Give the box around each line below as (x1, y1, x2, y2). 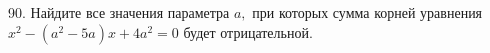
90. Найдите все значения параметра (8, 2, 230, 22)
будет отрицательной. (183, 21, 313, 42)
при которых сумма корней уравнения (252, 2, 483, 22)
